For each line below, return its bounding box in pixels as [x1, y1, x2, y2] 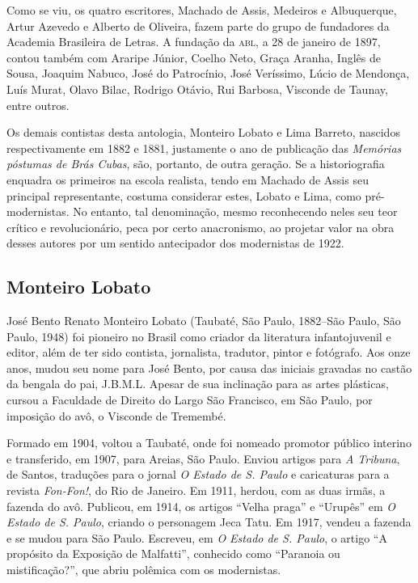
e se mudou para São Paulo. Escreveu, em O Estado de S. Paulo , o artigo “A [6, 529, 387, 546]
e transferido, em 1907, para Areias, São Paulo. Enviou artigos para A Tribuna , [6, 450, 400, 467]
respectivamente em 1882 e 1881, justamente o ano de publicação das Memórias [6, 139, 402, 156]
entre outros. [6, 96, 70, 113]
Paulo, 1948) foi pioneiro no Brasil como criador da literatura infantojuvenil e [6, 327, 391, 344]
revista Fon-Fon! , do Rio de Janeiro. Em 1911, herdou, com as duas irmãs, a [6, 482, 386, 499]
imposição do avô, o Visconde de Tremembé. [6, 407, 226, 424]
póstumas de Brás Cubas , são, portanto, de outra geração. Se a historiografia [6, 155, 385, 172]
